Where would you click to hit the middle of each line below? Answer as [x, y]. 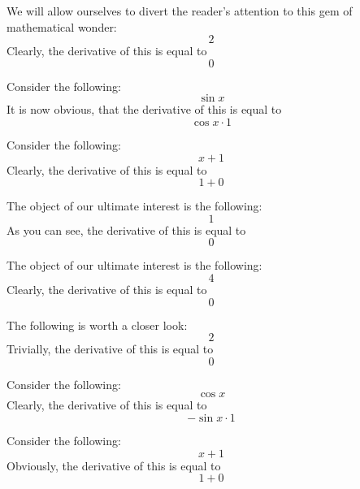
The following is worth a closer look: [97, 325]
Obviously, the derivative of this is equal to [114, 465]
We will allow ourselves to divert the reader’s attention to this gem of [180, 11]
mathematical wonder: [62, 26]
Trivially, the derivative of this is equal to [110, 349]
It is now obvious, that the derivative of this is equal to [144, 109]
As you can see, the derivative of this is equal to [126, 229]
